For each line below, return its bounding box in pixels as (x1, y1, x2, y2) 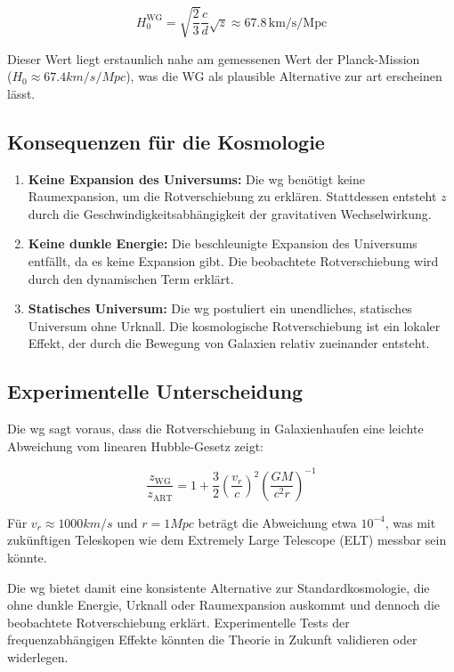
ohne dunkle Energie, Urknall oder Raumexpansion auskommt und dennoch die (7, 595, 441, 614)
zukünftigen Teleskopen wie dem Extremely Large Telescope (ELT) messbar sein (7, 530, 447, 549)
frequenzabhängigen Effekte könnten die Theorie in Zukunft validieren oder (7, 630, 418, 649)
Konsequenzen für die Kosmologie (7, 127, 325, 155)
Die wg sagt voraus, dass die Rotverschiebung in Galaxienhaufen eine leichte (7, 419, 424, 438)
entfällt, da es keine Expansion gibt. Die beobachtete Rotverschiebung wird (28, 251, 439, 270)
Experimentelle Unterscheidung (7, 377, 304, 405)
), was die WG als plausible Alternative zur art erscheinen (126, 67, 442, 85)
